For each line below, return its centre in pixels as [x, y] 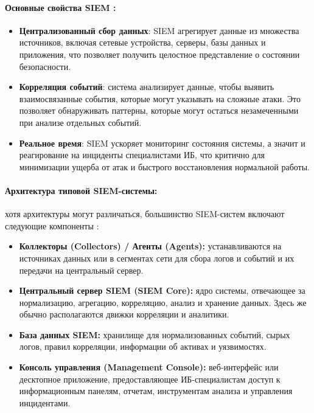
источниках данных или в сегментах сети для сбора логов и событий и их [157, 258]
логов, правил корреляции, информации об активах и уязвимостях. [143, 346]
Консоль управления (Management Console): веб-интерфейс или [149, 367]
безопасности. [45, 66]
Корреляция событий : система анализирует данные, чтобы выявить [147, 87]
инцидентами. [45, 402]
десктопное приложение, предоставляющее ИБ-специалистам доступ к [150, 379]
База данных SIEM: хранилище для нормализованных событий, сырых [155, 334]
